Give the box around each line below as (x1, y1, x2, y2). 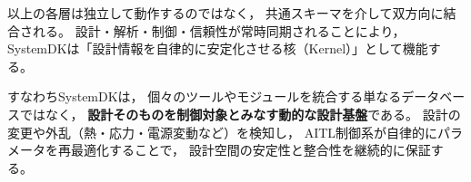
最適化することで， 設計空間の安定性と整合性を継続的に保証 (70, 140, 431, 159)
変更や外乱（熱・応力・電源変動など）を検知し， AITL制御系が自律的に (7, 122, 438, 141)
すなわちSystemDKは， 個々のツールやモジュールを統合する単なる (7, 87, 402, 106)
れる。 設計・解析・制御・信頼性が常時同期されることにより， (32, 21, 406, 40)
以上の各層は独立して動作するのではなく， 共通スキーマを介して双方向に (7, 4, 444, 22)
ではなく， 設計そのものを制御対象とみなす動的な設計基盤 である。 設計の (19, 104, 461, 123)
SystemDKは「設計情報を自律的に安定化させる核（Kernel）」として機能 (7, 39, 428, 58)
